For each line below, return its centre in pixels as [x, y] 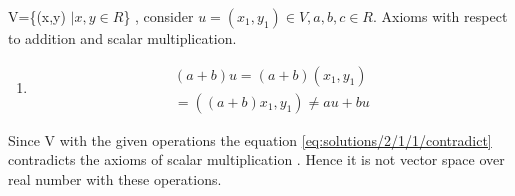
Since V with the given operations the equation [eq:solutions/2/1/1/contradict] [250, 139]
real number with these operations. [115, 178]
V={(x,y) [37, 16]
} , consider [158, 16]
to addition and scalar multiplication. [122, 38]
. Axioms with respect [440, 16]
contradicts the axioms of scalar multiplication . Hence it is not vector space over [256, 159]
